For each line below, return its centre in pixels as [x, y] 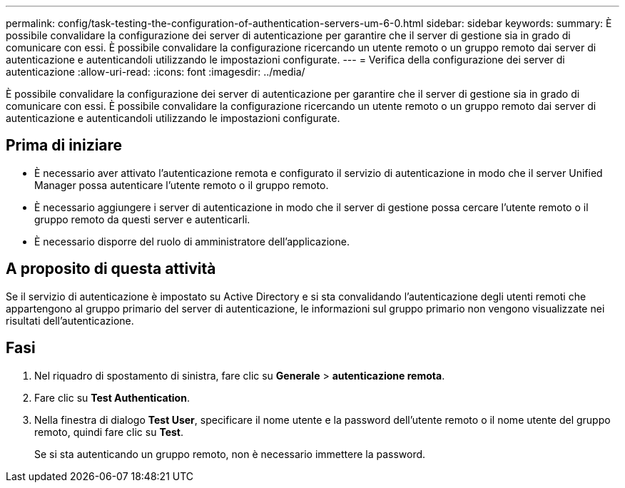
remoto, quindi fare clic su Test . [109, 432]
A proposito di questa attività [111, 269]
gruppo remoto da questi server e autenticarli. [142, 219]
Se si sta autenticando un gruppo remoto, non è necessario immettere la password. [230, 454]
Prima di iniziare [64, 146]
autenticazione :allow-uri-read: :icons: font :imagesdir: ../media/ [156, 72]
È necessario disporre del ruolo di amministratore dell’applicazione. [192, 241]
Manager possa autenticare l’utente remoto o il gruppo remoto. [182, 185]
